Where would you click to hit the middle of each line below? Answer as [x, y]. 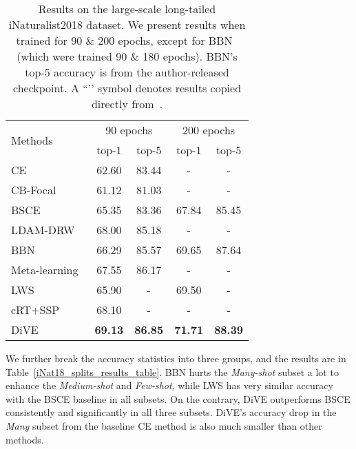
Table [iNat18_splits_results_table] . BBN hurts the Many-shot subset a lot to [172, 372]
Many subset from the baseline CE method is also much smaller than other [164, 425]
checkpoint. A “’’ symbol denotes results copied [127, 88]
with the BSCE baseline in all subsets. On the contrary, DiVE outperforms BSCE [178, 398]
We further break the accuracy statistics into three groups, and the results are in [176, 358]
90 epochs [129, 130]
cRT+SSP [35, 310]
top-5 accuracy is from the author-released [127, 72]
